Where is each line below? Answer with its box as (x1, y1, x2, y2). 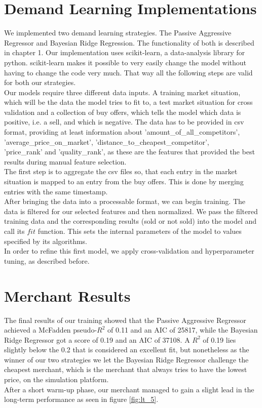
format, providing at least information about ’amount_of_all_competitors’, (4, 127, 240, 137)
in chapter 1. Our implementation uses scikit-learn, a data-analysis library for (4, 47, 245, 58)
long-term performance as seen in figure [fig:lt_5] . (4, 394, 159, 404)
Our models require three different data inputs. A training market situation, (4, 87, 241, 97)
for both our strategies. (4, 77, 76, 88)
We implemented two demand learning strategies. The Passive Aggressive (4, 27, 232, 38)
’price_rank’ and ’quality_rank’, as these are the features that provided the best (4, 146, 255, 157)
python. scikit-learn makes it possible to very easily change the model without (4, 57, 247, 67)
